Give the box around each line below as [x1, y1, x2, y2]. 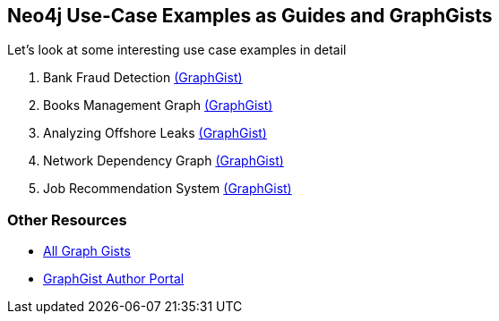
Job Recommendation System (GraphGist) [43, 181, 292, 197]
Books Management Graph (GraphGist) [43, 97, 273, 114]
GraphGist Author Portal [43, 271, 185, 287]
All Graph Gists [43, 243, 131, 259]
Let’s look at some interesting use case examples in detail [7, 42, 347, 58]
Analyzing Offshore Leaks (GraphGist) [43, 125, 267, 141]
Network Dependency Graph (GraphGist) [43, 153, 284, 169]
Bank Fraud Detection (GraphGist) [43, 70, 243, 86]
